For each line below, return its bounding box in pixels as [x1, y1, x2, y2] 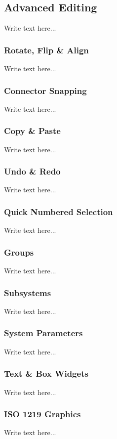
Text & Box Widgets [4, 367, 88, 380]
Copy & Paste [4, 125, 61, 137]
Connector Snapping [4, 84, 87, 96]
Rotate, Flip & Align [4, 44, 89, 56]
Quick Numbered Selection [4, 205, 113, 218]
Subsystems [4, 286, 51, 299]
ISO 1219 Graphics [4, 408, 81, 420]
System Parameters [4, 327, 83, 339]
